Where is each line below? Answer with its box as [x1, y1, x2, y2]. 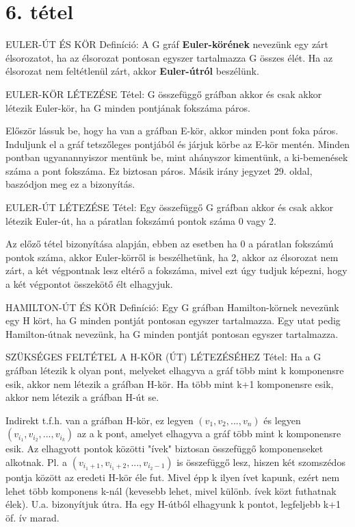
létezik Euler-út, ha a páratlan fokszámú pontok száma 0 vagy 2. [5, 213, 276, 228]
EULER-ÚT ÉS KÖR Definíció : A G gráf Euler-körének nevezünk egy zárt [5, 37, 329, 51]
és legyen [263, 413, 301, 427]
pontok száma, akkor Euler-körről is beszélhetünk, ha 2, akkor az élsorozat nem [5, 249, 339, 264]
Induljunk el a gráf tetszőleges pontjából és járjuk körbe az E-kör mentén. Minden [5, 136, 350, 151]
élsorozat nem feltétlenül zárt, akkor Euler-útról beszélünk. [5, 64, 259, 78]
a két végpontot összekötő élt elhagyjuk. [5, 277, 173, 291]
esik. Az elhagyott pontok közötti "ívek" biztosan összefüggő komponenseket [5, 441, 324, 456]
